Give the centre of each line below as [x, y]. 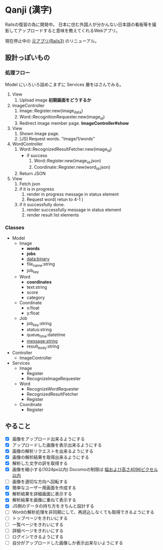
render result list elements [53, 215]
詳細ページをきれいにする [38, 530]
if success [37, 156]
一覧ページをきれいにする [38, 524]
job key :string [39, 324]
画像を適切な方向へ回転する [40, 482]
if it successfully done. [42, 204]
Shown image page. [39, 134]
